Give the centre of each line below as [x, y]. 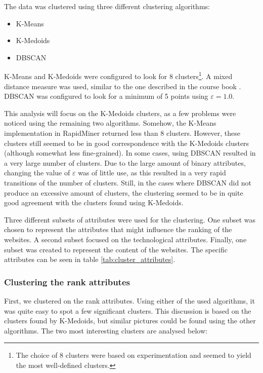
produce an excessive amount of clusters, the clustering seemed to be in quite [124, 192]
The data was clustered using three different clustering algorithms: [107, 6]
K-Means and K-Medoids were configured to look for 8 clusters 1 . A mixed [118, 76]
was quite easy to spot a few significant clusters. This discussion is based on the [128, 310]
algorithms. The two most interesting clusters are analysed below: [106, 330]
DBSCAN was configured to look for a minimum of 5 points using [106, 96]
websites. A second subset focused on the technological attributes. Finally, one [125, 239]
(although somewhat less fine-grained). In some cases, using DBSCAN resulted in [130, 153]
